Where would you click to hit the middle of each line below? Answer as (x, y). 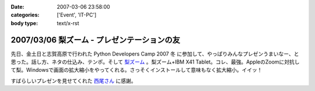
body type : (24, 23)
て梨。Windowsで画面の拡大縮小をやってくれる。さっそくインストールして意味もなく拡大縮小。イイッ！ (136, 70)
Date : (17, 7)
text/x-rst (68, 23)
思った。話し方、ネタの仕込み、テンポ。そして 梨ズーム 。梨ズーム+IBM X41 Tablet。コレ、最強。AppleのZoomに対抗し (155, 62)
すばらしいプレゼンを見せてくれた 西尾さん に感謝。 (73, 80)
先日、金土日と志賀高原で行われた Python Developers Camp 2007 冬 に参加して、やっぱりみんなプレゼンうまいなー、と (155, 54)
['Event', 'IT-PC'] (77, 15)
